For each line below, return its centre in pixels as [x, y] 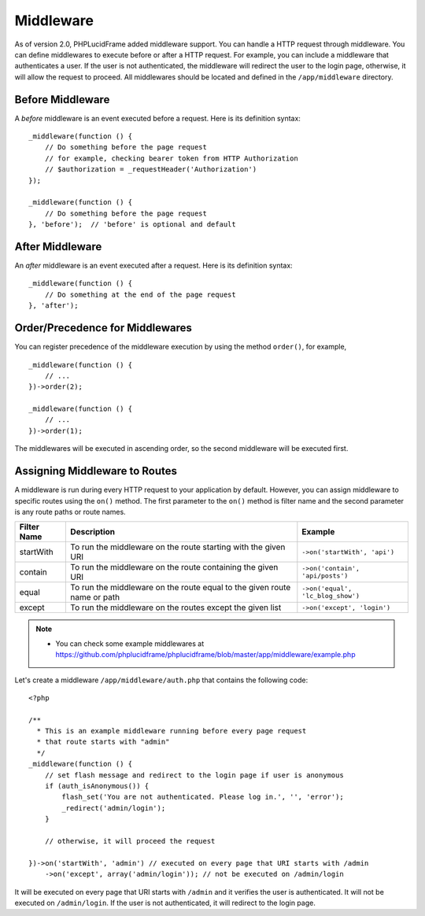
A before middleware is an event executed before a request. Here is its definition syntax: [157, 118]
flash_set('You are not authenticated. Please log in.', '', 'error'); [203, 797]
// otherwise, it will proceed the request [130, 841]
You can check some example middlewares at [130, 643]
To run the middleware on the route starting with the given [178, 547]
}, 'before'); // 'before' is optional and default [132, 225]
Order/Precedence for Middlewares [103, 328]
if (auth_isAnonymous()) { [97, 786]
